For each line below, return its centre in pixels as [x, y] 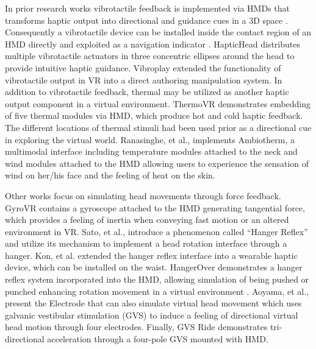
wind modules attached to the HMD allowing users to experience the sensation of [157, 163]
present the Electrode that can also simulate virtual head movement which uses [153, 303]
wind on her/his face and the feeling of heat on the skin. [110, 175]
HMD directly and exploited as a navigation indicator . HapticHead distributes [153, 44]
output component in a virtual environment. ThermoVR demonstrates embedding [158, 103]
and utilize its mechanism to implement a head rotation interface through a [146, 243]
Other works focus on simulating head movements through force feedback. [143, 195]
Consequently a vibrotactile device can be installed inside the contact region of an [158, 32]
